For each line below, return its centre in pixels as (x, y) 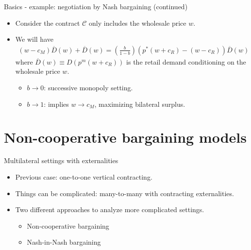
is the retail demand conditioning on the (186, 61)
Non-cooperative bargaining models (125, 137)
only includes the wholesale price (138, 23)
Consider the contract (48, 23)
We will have (34, 39)
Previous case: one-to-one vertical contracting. (84, 176)
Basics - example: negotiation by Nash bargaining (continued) (96, 6)
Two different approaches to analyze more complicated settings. (110, 209)
